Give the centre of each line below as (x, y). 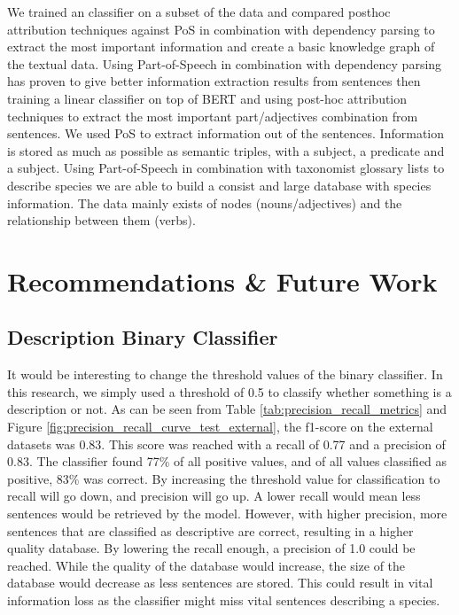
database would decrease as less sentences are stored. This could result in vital (220, 583)
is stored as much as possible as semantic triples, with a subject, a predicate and (226, 150)
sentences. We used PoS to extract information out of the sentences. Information (226, 133)
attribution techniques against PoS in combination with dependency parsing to (221, 29)
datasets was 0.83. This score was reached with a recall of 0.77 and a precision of (226, 444)
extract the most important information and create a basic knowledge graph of (221, 47)
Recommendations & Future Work (222, 280)
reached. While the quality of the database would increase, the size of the (206, 565)
